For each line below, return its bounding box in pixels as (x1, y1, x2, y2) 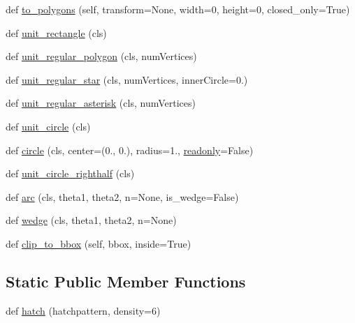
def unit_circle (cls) (6, 119, 91, 133)
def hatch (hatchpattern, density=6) (6, 303, 161, 317)
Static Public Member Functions (6, 270, 246, 292)
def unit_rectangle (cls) (6, 25, 107, 40)
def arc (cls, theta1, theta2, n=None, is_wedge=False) (6, 189, 239, 204)
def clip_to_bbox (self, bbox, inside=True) (6, 236, 191, 250)
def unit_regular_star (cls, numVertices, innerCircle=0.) (6, 72, 248, 87)
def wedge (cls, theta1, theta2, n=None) (6, 213, 177, 227)
